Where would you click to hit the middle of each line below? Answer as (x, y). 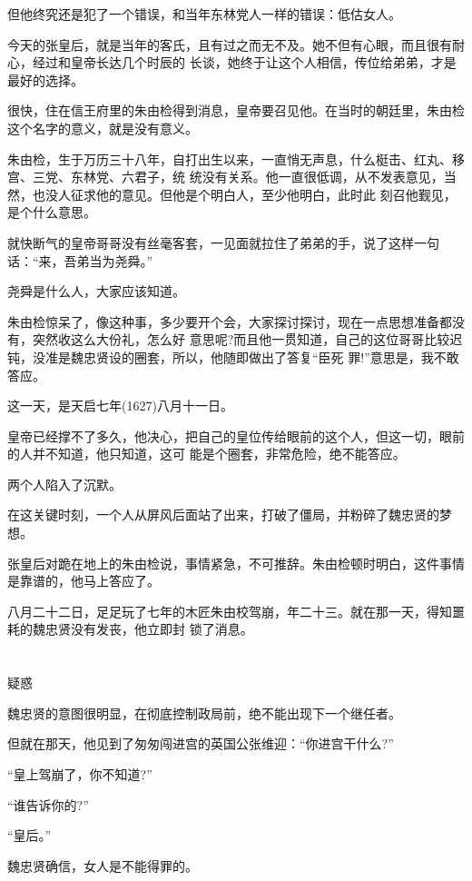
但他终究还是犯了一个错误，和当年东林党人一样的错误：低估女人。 (204, 14)
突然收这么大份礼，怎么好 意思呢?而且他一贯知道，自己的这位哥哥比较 (241, 339)
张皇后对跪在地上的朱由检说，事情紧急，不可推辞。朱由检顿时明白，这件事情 (236, 563)
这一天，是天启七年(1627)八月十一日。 (120, 406)
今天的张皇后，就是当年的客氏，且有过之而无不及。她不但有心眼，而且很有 (230, 44)
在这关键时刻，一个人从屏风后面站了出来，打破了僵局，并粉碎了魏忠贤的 (223, 515)
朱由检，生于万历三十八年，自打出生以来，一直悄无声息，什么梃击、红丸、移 (236, 158)
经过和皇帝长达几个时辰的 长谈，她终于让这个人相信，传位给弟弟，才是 (244, 62)
